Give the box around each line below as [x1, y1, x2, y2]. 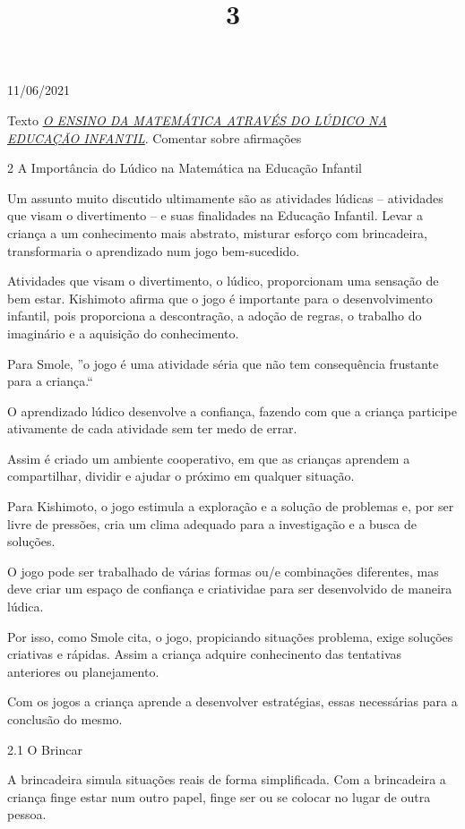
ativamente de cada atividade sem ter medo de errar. [7, 419, 297, 438]
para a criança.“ [7, 372, 93, 390]
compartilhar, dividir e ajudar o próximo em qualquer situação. [7, 466, 355, 485]
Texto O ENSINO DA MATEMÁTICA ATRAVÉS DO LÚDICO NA [7, 110, 387, 129]
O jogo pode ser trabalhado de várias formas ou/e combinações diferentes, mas [7, 561, 439, 580]
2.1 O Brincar [7, 739, 82, 758]
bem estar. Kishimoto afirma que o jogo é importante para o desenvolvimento [7, 288, 433, 307]
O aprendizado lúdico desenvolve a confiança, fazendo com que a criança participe [7, 401, 457, 420]
